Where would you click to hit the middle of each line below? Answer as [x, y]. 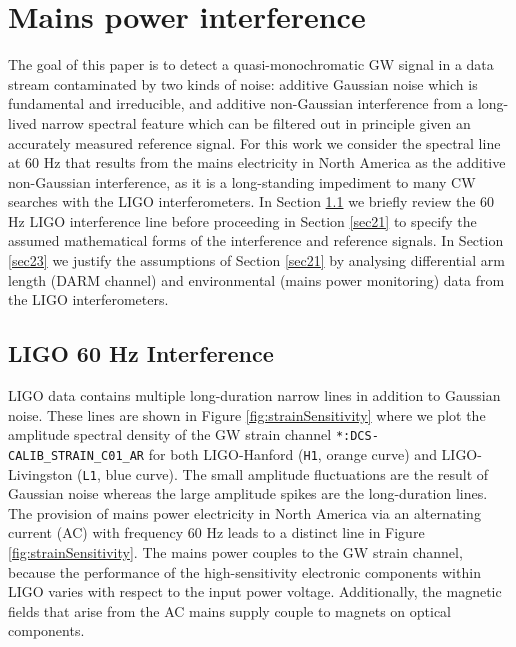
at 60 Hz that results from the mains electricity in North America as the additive [257, 162]
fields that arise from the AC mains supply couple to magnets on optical [230, 610]
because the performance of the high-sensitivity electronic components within [244, 571]
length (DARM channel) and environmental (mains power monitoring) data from [256, 279]
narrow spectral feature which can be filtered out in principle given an [256, 122]
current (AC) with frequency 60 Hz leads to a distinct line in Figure [216, 532]
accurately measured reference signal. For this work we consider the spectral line [254, 142]
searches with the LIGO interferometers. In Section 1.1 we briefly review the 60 [251, 201]
